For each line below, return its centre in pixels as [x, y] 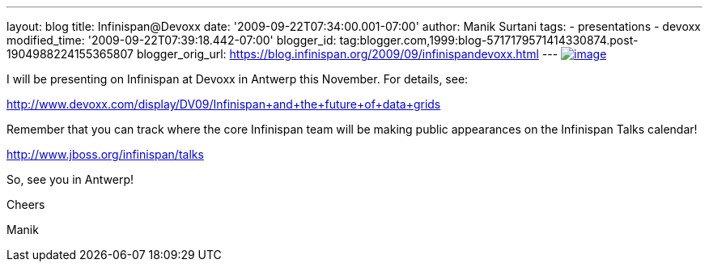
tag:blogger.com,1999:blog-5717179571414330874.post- [489, 40]
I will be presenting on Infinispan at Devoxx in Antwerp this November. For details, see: [238, 79]
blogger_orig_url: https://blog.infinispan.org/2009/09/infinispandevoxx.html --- [347, 54]
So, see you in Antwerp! [70, 179]
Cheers [26, 204]
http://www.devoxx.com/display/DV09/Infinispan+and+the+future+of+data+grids [224, 104]
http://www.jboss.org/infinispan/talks [105, 154]
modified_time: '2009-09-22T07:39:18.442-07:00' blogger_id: [172, 40]
